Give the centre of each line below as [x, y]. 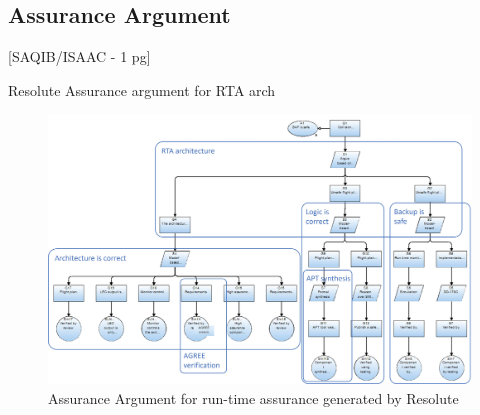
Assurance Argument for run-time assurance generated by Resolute [253, 397]
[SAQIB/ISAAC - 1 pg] [79, 56]
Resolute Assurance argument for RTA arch [142, 89]
